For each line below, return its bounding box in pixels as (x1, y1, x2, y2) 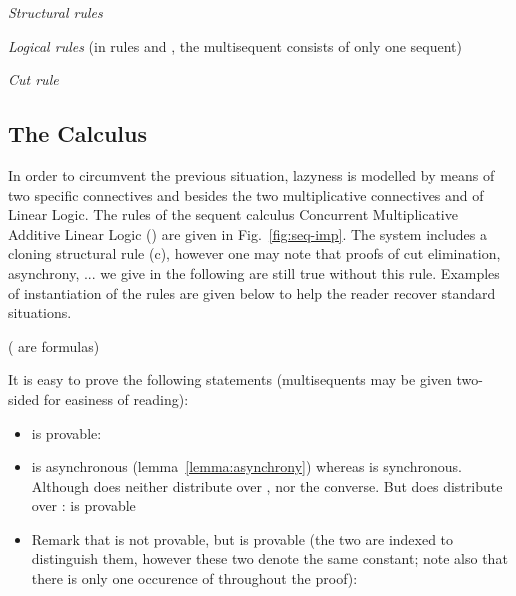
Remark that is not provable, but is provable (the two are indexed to (31, 528, 454, 549)
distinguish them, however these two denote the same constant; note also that (31, 548, 508, 569)
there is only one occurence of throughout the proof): (31, 568, 358, 589)
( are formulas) (8, 335, 100, 356)
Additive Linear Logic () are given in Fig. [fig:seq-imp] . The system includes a (8, 223, 487, 244)
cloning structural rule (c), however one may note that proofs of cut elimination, (8, 243, 501, 264)
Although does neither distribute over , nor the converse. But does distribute (31, 475, 503, 496)
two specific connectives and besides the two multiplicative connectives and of (8, 184, 484, 205)
